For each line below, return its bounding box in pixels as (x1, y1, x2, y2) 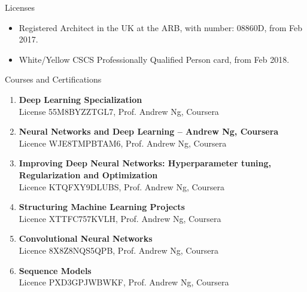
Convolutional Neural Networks (19, 232, 153, 245)
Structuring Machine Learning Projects (19, 200, 185, 213)
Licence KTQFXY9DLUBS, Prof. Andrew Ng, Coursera (19, 180, 225, 193)
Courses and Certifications (5, 73, 102, 86)
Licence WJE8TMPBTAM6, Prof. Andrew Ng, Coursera (19, 136, 227, 149)
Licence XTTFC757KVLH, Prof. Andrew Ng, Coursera (19, 212, 221, 224)
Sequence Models (19, 264, 92, 276)
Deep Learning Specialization (19, 93, 142, 105)
